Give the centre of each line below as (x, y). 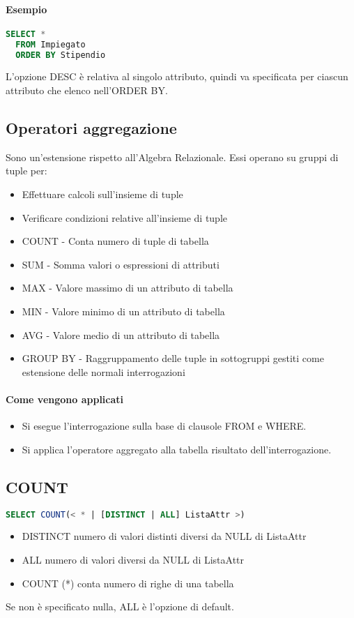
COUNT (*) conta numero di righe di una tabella (128, 583)
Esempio (26, 9)
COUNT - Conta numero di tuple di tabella (115, 241)
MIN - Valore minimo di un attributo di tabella (123, 311)
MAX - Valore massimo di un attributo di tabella (128, 288)
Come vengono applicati (65, 399)
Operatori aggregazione (91, 128)
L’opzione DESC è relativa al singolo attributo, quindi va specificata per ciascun (177, 76)
